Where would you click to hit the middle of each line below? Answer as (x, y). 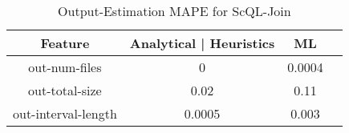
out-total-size (65, 90)
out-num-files (65, 67)
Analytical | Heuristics (202, 43)
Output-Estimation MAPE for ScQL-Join (174, 11)
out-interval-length (65, 113)
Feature (65, 43)
